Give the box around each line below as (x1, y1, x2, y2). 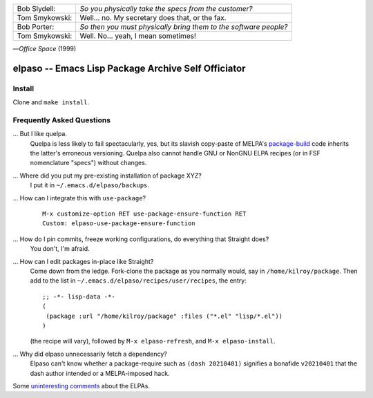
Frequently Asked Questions (12, 115, 111, 124)
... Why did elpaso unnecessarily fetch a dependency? (12, 350, 167, 358)
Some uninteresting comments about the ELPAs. (12, 381, 150, 390)
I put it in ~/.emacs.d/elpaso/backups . (30, 181, 150, 189)
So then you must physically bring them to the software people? (79, 22, 288, 31)
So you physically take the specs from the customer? (79, 4, 253, 13)
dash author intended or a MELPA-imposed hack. (30, 369, 170, 377)
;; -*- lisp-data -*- (42, 292, 115, 301)
